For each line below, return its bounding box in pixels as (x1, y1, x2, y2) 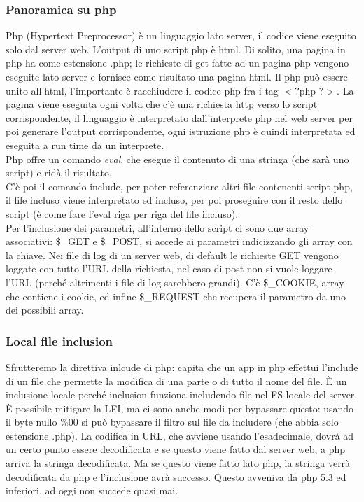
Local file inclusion (6, 332, 113, 349)
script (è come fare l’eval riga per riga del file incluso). (6, 206, 239, 221)
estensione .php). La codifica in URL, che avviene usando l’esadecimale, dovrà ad (6, 428, 354, 442)
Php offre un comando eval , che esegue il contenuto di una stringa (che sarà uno (6, 151, 349, 166)
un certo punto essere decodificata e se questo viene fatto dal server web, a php (6, 442, 346, 456)
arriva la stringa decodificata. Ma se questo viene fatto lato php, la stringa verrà (6, 456, 351, 470)
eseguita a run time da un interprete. (6, 137, 164, 152)
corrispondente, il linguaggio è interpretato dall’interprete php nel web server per (6, 110, 353, 125)
